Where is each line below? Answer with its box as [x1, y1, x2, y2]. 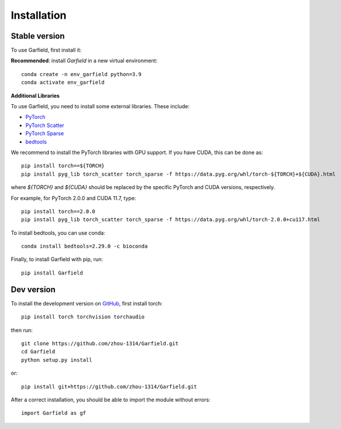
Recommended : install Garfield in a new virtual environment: [11, 57, 158, 64]
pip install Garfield [21, 269, 83, 276]
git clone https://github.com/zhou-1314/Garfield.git [21, 340, 178, 346]
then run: [11, 327, 33, 334]
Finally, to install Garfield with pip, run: [11, 256, 104, 263]
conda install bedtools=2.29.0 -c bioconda [21, 243, 148, 250]
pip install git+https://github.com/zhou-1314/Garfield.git [21, 383, 197, 390]
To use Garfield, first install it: [11, 47, 82, 54]
